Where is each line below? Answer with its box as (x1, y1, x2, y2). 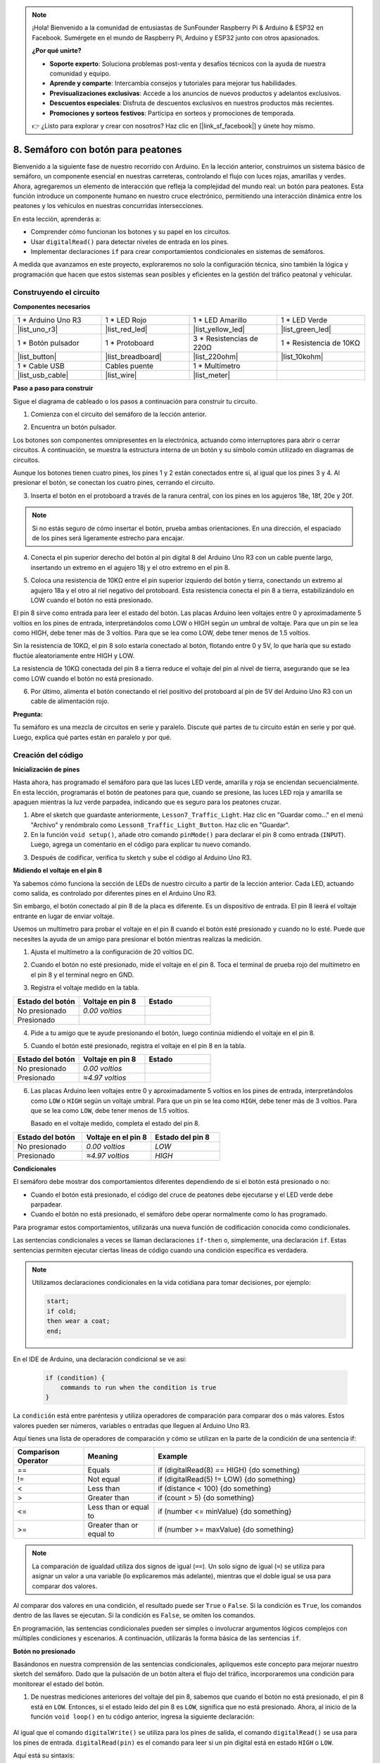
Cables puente (105, 361, 154, 371)
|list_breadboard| (105, 352, 162, 362)
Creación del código (13, 750, 84, 760)
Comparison (17, 1447, 60, 1457)
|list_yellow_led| (193, 324, 246, 334)
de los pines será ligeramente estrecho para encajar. (32, 533, 184, 542)
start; (46, 1298, 70, 1305)
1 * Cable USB (17, 361, 65, 371)
